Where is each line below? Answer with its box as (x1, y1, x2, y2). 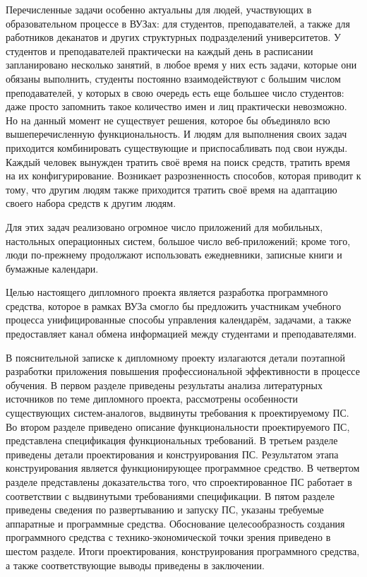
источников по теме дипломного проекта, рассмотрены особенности (6, 391, 298, 406)
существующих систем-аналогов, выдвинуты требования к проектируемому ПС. (6, 405, 349, 420)
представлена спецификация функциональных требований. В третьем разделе (6, 433, 338, 448)
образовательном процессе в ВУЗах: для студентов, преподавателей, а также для (6, 16, 351, 30)
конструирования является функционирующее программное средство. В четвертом (6, 460, 360, 475)
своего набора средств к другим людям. (6, 196, 176, 210)
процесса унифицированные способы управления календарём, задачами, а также (6, 312, 351, 327)
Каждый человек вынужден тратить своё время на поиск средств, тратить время (6, 154, 350, 169)
